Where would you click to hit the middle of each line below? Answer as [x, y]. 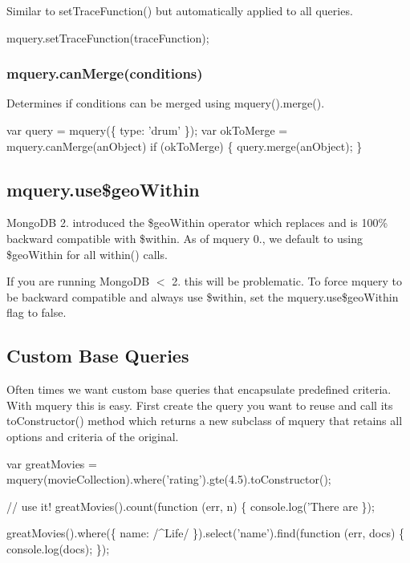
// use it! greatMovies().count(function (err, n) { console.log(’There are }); [191, 506]
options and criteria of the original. [93, 436]
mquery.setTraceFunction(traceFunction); [108, 37]
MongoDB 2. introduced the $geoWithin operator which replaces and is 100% [197, 223]
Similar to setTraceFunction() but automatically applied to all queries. [180, 10]
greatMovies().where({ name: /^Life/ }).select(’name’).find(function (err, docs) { [206, 533]
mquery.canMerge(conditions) [105, 73]
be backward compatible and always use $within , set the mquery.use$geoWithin [203, 296]
